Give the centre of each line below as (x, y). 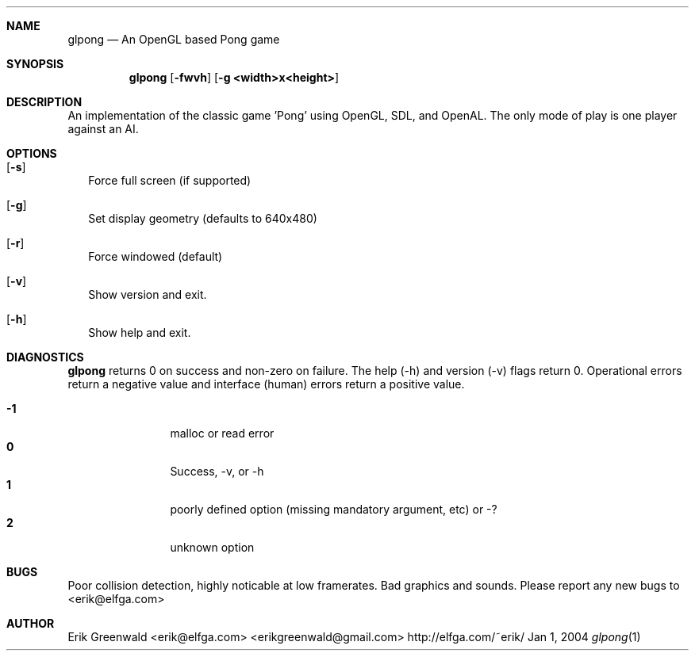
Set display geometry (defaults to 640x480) (203, 218)
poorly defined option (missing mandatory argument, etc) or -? (334, 509)
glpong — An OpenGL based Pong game (174, 39)
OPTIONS (32, 153)
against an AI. (103, 129)
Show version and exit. (148, 294)
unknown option (212, 547)
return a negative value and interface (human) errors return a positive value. (266, 384)
